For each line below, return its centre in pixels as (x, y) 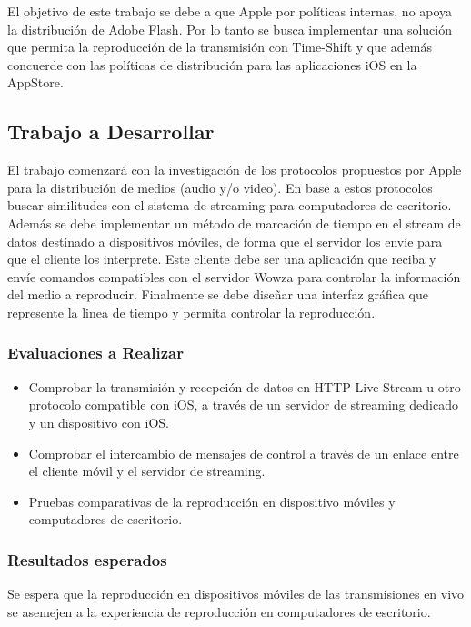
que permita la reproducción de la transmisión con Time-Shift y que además (220, 47)
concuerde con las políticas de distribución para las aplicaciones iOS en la (212, 64)
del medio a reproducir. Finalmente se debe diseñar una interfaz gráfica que (218, 294)
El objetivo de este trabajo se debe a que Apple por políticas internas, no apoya (230, 11)
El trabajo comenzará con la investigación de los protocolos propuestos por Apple (235, 170)
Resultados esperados (87, 559)
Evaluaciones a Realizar (95, 353)
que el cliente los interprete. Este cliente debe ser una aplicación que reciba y (222, 259)
